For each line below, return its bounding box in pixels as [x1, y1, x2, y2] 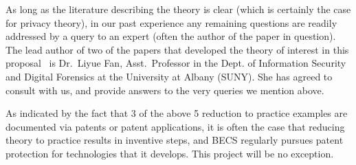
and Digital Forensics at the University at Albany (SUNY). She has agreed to [5, 69, 333, 83]
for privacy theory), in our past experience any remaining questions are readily [5, 15, 337, 30]
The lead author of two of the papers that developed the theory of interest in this [5, 42, 349, 56]
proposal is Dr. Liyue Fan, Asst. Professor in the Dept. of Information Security [5, 56, 346, 70]
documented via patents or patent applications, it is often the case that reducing [5, 119, 345, 133]
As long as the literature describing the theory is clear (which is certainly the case [5, 2, 351, 16]
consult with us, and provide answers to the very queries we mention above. [5, 82, 324, 97]
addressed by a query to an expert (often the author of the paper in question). [5, 29, 336, 43]
